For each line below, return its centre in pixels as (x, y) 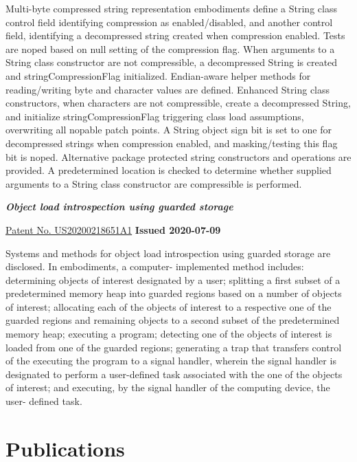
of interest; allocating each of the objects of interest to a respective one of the (169, 306)
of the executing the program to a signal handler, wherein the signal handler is (171, 361)
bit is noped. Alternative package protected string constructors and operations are (178, 156)
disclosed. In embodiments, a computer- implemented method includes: (155, 266)
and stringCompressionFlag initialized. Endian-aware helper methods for (158, 75)
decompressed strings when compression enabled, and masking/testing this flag (172, 143)
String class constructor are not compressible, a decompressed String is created (172, 62)
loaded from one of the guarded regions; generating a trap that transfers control (174, 347)
